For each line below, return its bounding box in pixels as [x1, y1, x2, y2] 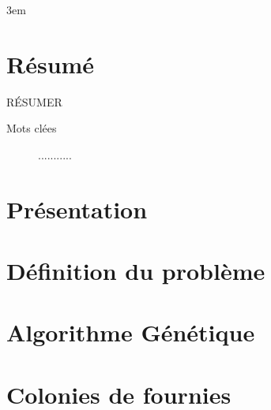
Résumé [6, 47, 95, 80]
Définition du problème [6, 255, 265, 287]
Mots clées [6, 120, 57, 136]
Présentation [6, 192, 148, 225]
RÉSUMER [6, 93, 62, 110]
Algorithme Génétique [6, 316, 255, 348]
